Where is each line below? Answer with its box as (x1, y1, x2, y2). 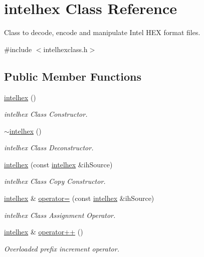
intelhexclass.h (43, 44, 88, 54)
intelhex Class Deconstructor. (4, 142, 94, 153)
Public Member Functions (4, 68, 141, 84)
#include (4, 44, 32, 54)
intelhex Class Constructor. (4, 109, 88, 119)
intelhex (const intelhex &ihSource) (4, 159, 113, 169)
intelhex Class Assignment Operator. (4, 209, 116, 220)
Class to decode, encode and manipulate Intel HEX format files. (4, 27, 200, 38)
